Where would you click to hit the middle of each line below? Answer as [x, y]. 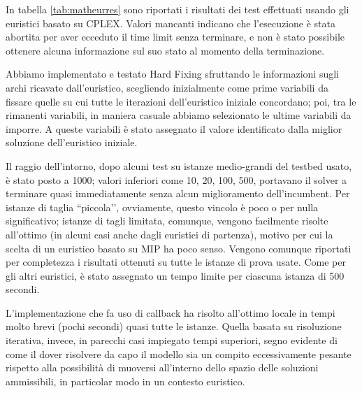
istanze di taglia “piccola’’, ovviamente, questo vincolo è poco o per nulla [162, 207]
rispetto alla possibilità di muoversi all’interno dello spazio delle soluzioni [162, 367]
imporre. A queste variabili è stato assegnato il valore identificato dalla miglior [174, 128]
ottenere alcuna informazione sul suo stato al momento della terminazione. [165, 50]
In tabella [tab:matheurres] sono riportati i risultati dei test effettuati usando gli [178, 9]
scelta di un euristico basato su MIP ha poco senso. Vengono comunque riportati [179, 248]
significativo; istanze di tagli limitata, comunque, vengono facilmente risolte [167, 221]
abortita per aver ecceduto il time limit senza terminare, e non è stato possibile [175, 37]
